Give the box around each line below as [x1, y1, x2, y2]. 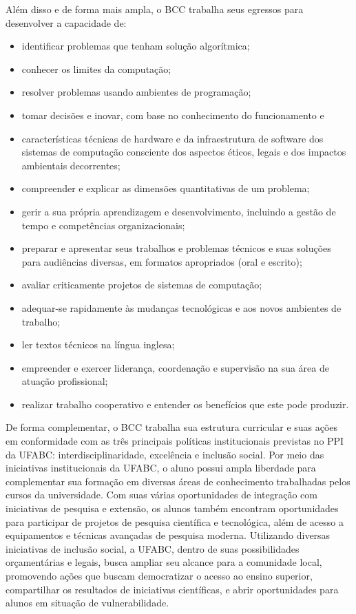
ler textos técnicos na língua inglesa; [21, 337, 175, 352]
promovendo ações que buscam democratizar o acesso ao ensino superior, [6, 569, 313, 582]
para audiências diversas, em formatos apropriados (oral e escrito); [21, 254, 302, 268]
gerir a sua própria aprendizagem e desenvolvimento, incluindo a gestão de [21, 204, 336, 218]
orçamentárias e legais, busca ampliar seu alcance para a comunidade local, [6, 555, 322, 569]
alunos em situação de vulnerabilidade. [6, 595, 169, 610]
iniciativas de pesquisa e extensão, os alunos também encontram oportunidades [6, 501, 339, 516]
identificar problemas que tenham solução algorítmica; [21, 39, 250, 53]
